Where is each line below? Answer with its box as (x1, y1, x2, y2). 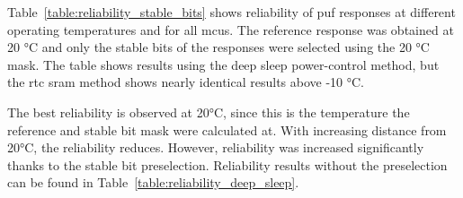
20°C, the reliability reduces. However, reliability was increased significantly (7, 138, 424, 157)
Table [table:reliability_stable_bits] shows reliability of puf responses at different (7, 3, 456, 21)
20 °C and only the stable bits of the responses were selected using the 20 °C (7, 38, 430, 56)
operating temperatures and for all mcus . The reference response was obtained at (7, 20, 454, 39)
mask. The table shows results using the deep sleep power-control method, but (7, 55, 440, 73)
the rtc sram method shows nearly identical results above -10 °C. (7, 73, 364, 91)
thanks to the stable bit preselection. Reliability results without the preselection (7, 155, 448, 174)
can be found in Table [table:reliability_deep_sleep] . (7, 173, 299, 192)
